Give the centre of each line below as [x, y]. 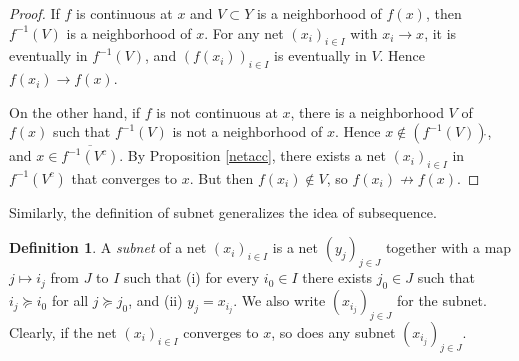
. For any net [244, 32]
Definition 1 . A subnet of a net [108, 247]
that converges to [124, 177]
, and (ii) [155, 300]
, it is [440, 32]
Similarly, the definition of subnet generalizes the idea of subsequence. [223, 211]
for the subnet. [441, 300]
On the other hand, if [75, 111]
